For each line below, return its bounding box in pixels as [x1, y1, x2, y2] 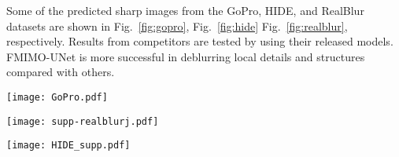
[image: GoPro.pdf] [6, 91, 108, 103]
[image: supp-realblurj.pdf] [6, 115, 159, 127]
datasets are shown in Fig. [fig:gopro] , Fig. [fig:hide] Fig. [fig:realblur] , [6, 17, 348, 34]
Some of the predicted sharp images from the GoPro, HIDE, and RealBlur [6, 2, 364, 18]
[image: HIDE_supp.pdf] [6, 140, 131, 152]
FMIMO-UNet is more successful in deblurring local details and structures [6, 48, 365, 64]
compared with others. [6, 64, 115, 80]
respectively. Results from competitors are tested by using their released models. [6, 33, 393, 49]
